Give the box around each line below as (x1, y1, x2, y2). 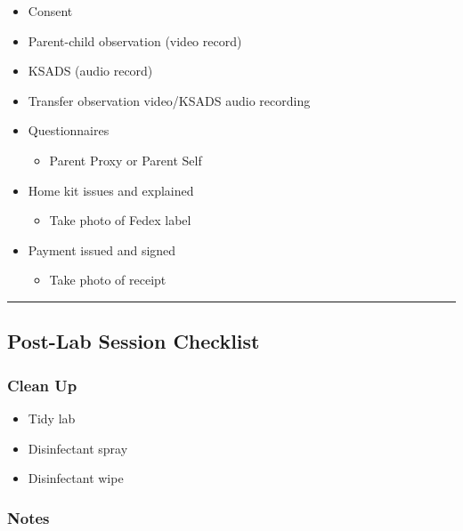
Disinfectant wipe (28, 469, 124, 487)
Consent (28, 2, 73, 20)
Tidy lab (28, 408, 76, 427)
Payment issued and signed (28, 240, 176, 259)
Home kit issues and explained (28, 181, 194, 199)
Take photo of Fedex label (49, 211, 191, 229)
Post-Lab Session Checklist (7, 327, 260, 355)
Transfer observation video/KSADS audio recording (28, 91, 311, 109)
